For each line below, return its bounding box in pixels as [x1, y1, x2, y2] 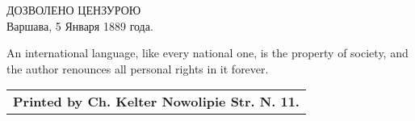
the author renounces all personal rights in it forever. [6, 60, 269, 77]
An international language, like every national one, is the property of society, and [6, 44, 409, 61]
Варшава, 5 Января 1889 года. [6, 17, 153, 34]
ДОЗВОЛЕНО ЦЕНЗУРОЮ [6, 2, 141, 18]
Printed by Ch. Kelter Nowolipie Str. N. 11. [13, 92, 300, 111]
